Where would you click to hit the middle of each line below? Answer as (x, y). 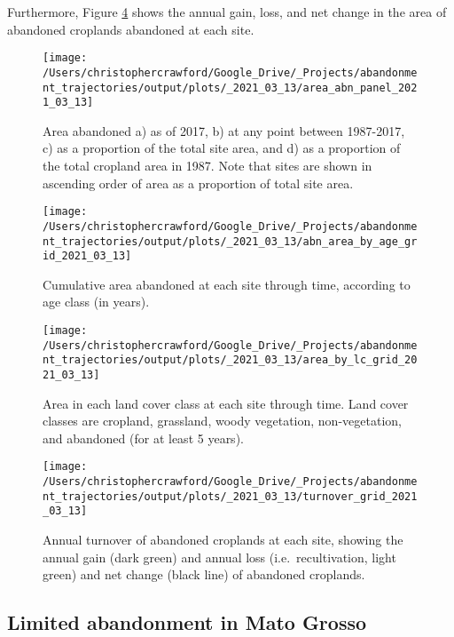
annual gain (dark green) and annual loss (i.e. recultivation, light (219, 557)
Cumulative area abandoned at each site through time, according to (227, 284)
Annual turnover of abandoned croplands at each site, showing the (223, 540)
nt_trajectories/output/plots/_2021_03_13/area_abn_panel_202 (230, 88)
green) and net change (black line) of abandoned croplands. (204, 574)
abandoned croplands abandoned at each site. (131, 29)
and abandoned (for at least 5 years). (143, 438)
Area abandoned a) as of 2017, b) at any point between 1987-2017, (224, 130)
